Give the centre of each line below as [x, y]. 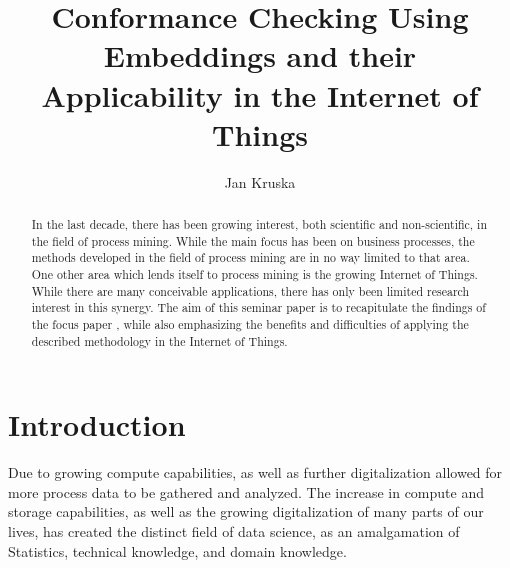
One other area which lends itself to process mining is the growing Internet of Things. [254, 274]
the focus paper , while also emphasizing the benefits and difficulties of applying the [250, 324]
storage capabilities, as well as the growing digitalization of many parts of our [246, 511]
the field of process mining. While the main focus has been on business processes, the [253, 240]
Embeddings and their [260, 55]
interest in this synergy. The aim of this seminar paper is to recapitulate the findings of [258, 307]
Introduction [97, 424]
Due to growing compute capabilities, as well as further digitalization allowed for [255, 472]
